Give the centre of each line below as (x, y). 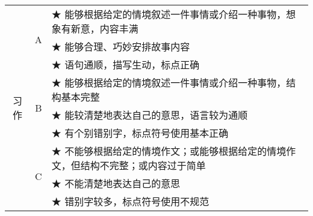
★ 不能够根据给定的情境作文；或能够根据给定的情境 (169, 151)
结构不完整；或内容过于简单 (143, 165)
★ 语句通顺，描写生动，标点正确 (126, 64)
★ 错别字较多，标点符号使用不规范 (130, 201)
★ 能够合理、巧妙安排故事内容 (121, 46)
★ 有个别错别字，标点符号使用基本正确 (140, 133)
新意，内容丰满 (104, 28)
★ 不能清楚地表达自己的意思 (116, 183)
